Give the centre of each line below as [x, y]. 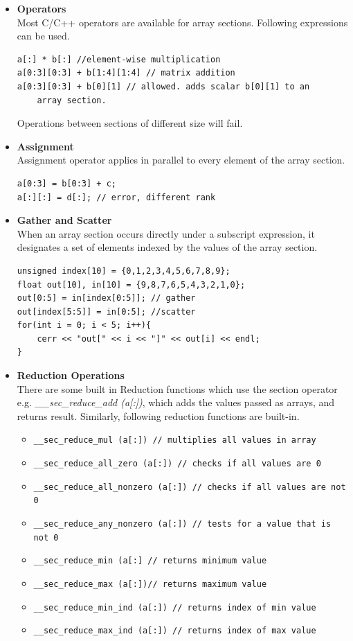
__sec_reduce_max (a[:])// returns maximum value [150, 585]
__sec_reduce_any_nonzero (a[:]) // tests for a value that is [182, 524]
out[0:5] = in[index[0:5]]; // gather [106, 298]
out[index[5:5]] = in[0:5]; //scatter [106, 311]
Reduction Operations [71, 375]
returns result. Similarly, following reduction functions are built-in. [158, 415]
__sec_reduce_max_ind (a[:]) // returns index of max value [175, 631]
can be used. [43, 36]
